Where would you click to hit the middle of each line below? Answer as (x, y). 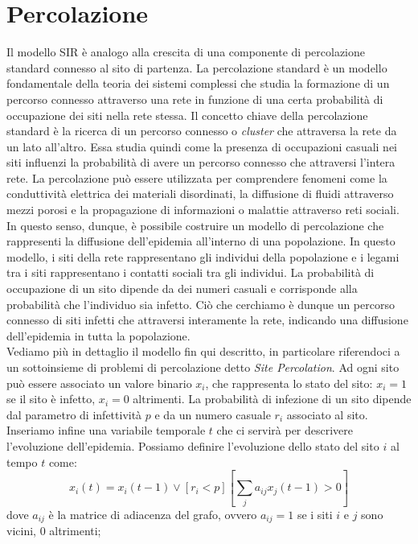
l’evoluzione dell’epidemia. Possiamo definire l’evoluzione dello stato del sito (193, 445)
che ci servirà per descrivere (285, 430)
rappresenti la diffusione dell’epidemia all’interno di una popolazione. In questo (201, 241)
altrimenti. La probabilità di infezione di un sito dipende (272, 399)
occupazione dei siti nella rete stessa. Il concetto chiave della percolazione (187, 115)
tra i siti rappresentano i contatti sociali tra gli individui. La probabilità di (191, 272)
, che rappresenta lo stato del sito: (289, 383)
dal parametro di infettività (74, 414)
